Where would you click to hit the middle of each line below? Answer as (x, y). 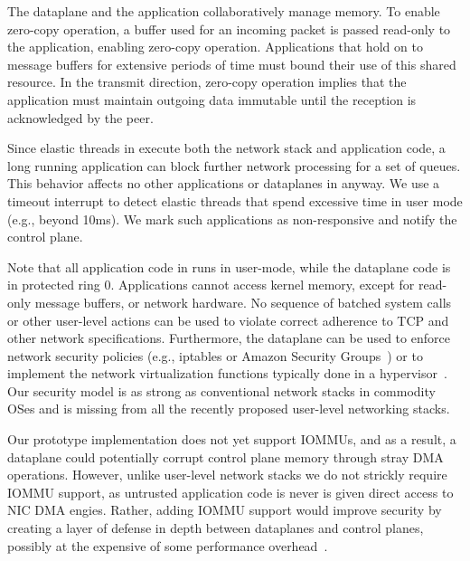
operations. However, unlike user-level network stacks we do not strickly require (227, 475)
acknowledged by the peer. (80, 117)
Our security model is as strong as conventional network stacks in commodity (221, 390)
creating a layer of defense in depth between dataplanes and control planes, (216, 528)
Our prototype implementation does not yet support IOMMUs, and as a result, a (232, 439)
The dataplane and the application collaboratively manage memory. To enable (224, 11)
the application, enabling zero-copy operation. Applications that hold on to (215, 47)
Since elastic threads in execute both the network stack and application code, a (226, 148)
